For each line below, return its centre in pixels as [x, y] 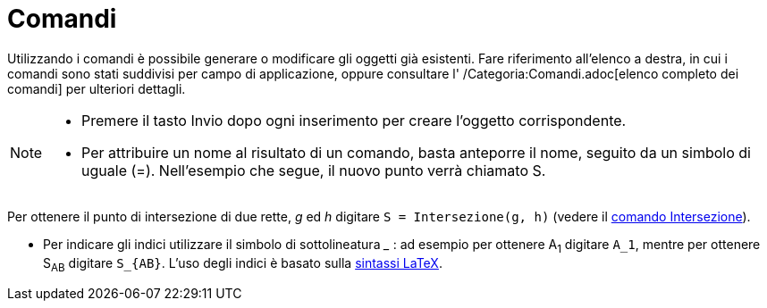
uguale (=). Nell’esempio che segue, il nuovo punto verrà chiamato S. [314, 170]
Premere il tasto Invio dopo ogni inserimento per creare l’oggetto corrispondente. [354, 120]
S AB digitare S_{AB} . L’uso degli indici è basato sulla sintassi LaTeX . [243, 264]
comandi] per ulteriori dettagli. [97, 88]
